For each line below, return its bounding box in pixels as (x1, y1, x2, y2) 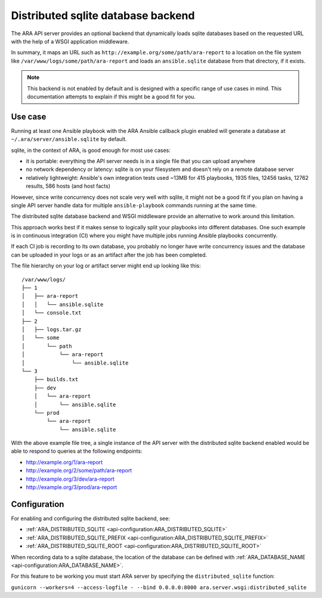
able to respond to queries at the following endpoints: (11, 447, 143, 455)
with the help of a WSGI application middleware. (11, 38, 129, 45)
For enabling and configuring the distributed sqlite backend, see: (11, 515, 170, 522)
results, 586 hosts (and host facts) (26, 182, 110, 190)
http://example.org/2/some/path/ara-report (26, 467, 132, 474)
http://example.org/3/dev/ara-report (26, 475, 114, 482)
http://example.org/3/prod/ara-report (26, 484, 117, 491)
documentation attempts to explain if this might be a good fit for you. (27, 93, 196, 100)
